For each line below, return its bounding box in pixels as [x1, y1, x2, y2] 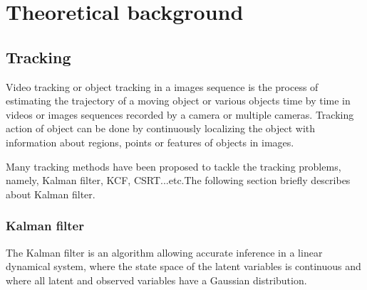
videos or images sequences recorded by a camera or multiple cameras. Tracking [6, 107, 354, 122]
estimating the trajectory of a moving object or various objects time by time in [6, 93, 351, 108]
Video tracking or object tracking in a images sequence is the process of [6, 79, 319, 94]
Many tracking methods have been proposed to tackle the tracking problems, [6, 159, 341, 173]
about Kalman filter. [6, 186, 95, 201]
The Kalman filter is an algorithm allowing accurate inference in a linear [6, 245, 323, 259]
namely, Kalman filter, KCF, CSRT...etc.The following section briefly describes [6, 173, 351, 188]
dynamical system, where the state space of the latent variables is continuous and [6, 259, 361, 274]
